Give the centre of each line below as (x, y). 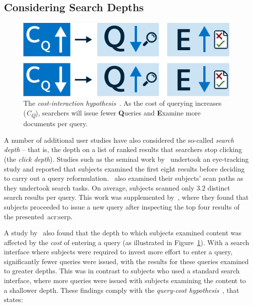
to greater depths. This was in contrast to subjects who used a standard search (122, 271)
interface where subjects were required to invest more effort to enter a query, (118, 252)
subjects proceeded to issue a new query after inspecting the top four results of (122, 206)
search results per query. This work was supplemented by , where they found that (126, 197)
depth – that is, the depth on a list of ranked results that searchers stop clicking (123, 149)
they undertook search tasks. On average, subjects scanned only (99, 187)
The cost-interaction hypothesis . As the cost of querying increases (123, 103)
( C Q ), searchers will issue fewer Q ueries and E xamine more (112, 113)
